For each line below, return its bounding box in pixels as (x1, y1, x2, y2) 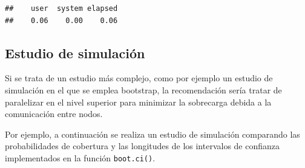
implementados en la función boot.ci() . (5, 151, 156, 164)
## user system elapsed (5, 4, 118, 13)
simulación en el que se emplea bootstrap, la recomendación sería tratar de (5, 83, 282, 96)
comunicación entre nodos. (5, 107, 103, 120)
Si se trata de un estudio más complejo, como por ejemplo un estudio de (5, 72, 273, 84)
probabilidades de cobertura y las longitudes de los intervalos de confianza (5, 139, 280, 152)
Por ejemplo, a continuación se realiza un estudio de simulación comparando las (5, 127, 300, 140)
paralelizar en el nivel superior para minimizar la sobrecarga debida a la (5, 95, 272, 108)
